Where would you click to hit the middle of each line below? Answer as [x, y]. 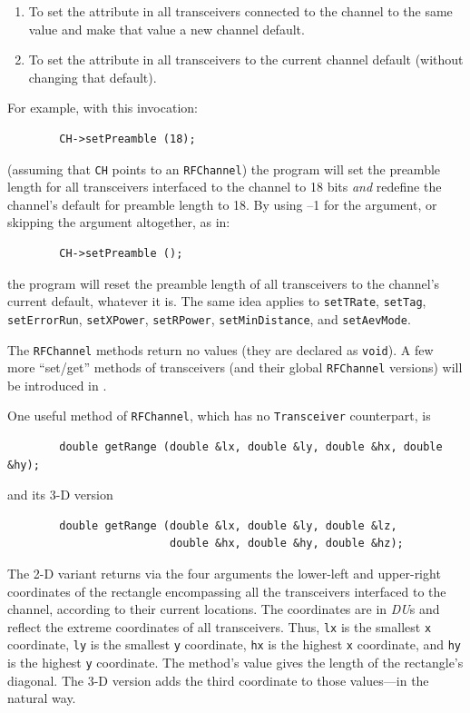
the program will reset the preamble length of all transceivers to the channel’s [224, 283]
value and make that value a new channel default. [166, 29]
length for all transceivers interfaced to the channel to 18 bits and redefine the [225, 187]
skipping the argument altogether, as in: [119, 222]
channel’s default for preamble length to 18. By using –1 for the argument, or [222, 204]
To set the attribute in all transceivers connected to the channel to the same [240, 11]
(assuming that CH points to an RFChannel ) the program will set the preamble [224, 168]
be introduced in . [57, 385]
